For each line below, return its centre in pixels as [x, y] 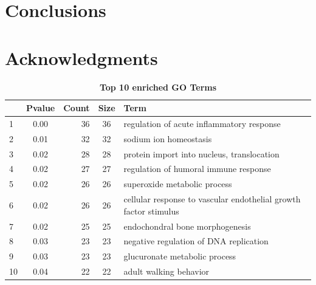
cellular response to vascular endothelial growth [212, 199]
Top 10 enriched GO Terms [158, 87]
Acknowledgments [81, 57]
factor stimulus [151, 211]
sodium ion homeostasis [168, 138]
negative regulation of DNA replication [196, 241]
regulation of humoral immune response [197, 169]
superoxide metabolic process [178, 184]
